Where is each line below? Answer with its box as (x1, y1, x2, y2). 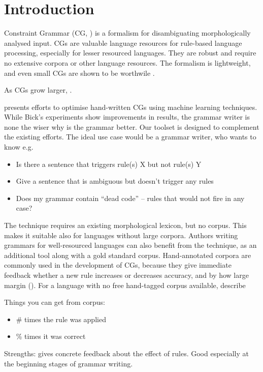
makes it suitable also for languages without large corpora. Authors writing (4, 230, 238, 240)
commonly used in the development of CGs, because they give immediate (4, 260, 232, 270)
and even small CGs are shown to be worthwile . (4, 67, 155, 78)
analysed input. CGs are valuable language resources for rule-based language (4, 37, 242, 48)
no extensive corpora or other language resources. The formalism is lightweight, (4, 57, 251, 68)
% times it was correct (16, 331, 86, 341)
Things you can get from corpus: (4, 297, 105, 307)
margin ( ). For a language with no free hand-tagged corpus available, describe (4, 279, 246, 290)
